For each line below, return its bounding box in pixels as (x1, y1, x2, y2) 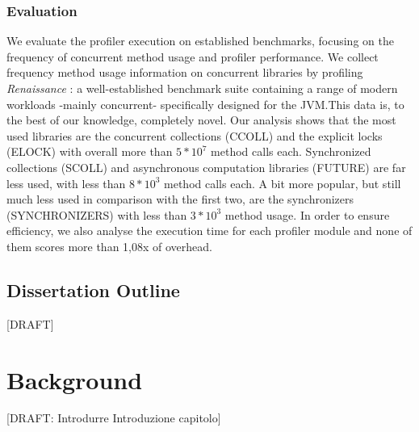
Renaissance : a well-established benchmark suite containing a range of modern (6, 80, 398, 96)
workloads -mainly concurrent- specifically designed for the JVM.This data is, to (6, 95, 404, 112)
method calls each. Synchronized (211, 143, 371, 160)
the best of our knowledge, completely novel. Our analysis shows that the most (6, 111, 396, 128)
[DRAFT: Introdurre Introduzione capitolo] (6, 409, 221, 426)
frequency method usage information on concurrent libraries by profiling (6, 64, 363, 81)
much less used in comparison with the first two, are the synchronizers (6, 191, 354, 208)
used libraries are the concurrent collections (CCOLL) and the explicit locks (6, 127, 383, 144)
